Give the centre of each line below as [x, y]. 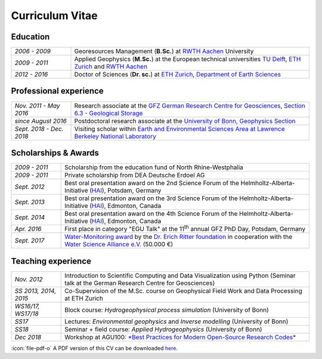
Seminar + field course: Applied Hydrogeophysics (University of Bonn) [163, 329]
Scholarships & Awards [55, 153]
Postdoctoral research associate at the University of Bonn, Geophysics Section [185, 121]
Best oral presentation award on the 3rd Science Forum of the [151, 198]
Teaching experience [51, 261]
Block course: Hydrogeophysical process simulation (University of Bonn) [167, 309]
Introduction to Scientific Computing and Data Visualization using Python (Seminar [180, 275]
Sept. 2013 [30, 202]
